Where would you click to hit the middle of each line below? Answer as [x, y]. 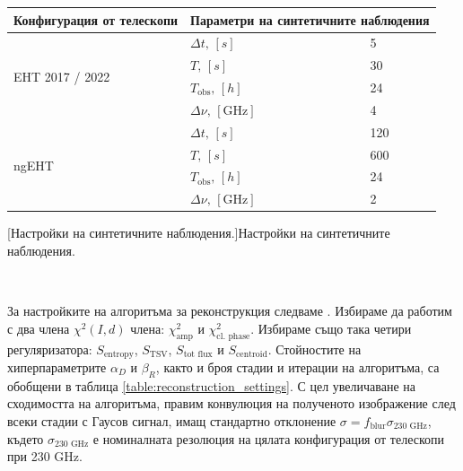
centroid [251, 354]
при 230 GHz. [45, 456]
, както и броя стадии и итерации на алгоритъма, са [297, 366]
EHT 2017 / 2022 [62, 76]
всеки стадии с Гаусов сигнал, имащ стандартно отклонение [172, 420]
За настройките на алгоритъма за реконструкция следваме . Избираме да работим [230, 311]
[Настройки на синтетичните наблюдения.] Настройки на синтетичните [199, 233]
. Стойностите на [314, 349]
